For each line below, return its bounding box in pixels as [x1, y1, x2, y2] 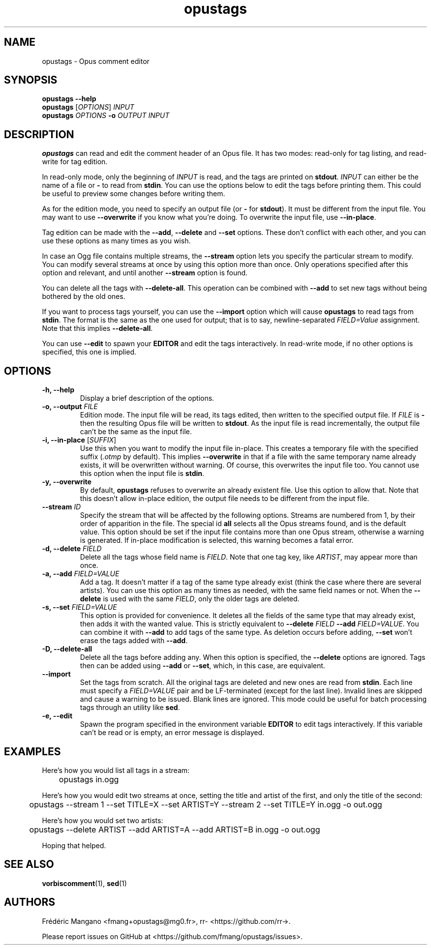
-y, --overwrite [42, 477, 92, 486]
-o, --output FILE [42, 402, 98, 411]
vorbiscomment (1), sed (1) [42, 879, 127, 888]
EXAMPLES [4, 745, 61, 758]
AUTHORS [4, 896, 56, 909]
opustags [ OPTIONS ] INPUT [42, 103, 134, 112]
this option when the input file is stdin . [80, 469, 205, 478]
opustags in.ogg [59, 774, 119, 784]
